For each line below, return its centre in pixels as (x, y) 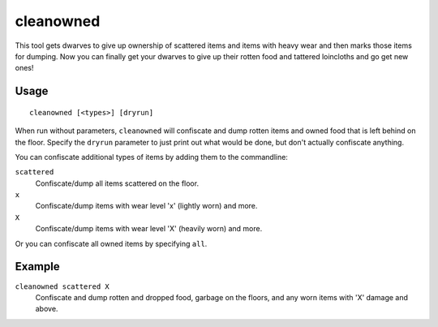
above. (47, 309)
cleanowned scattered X (62, 286)
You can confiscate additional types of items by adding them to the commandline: (151, 157)
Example (37, 267)
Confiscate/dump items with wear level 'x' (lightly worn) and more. (146, 206)
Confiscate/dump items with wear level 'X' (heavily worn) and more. (149, 229)
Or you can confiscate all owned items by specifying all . (111, 243)
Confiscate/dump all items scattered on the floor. (117, 183)
